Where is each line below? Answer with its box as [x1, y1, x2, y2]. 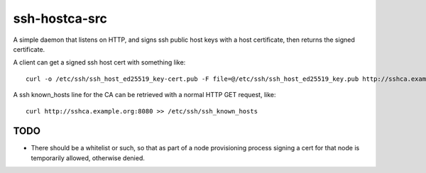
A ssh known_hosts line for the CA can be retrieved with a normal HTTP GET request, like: [13, 91, 276, 99]
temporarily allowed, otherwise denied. [31, 153, 146, 162]
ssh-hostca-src [13, 11, 108, 26]
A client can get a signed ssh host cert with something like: [13, 58, 186, 67]
